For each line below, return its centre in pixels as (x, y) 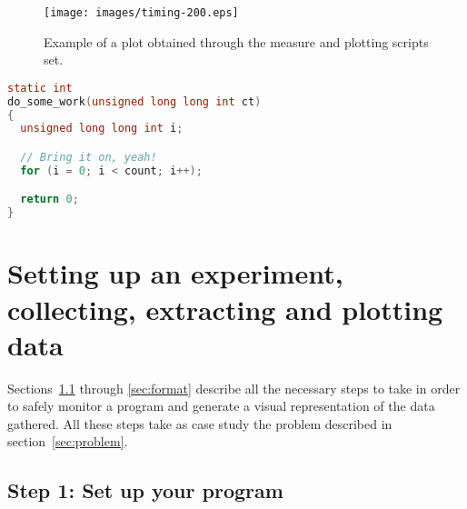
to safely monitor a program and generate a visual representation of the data (221, 406)
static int (40, 88)
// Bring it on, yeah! (89, 157)
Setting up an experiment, (175, 273)
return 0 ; (50, 200)
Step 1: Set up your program (145, 490)
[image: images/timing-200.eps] (141, 13)
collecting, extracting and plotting (225, 309)
